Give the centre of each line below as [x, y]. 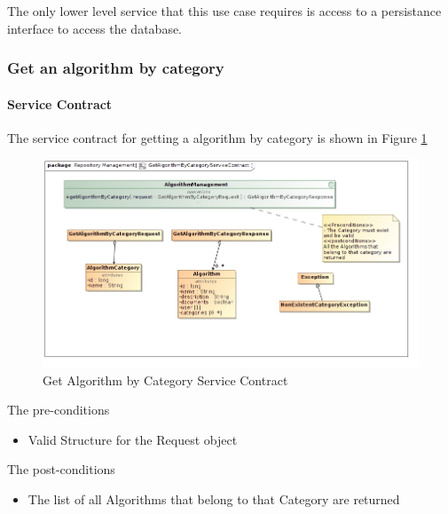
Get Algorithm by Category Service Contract [165, 380]
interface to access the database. [95, 28]
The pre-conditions [59, 410]
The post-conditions [61, 469]
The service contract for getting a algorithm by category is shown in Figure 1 [217, 137]
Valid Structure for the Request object [133, 439]
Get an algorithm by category [116, 68]
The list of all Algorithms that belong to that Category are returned [214, 498]
